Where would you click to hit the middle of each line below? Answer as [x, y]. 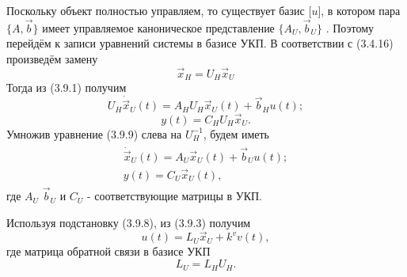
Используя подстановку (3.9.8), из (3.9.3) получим [129, 222]
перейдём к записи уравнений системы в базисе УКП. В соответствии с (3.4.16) [200, 43]
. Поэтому [350, 27]
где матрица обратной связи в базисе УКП [108, 251]
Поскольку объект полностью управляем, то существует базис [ [159, 10]
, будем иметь [236, 133]
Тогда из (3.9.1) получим [67, 87]
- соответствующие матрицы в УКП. [175, 196]
